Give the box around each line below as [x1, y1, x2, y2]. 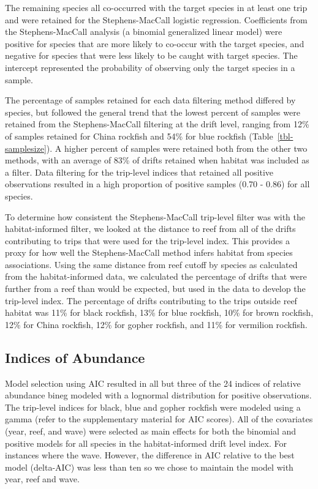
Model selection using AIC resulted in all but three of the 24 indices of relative [5, 376, 301, 389]
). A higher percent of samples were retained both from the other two [46, 141, 308, 154]
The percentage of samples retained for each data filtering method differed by [5, 94, 296, 106]
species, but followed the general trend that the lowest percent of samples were [5, 105, 300, 118]
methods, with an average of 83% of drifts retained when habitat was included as [5, 154, 309, 166]
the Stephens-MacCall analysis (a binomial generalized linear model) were [5, 25, 282, 38]
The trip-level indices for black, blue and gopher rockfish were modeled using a [5, 400, 301, 413]
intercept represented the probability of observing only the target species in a [5, 61, 295, 73]
